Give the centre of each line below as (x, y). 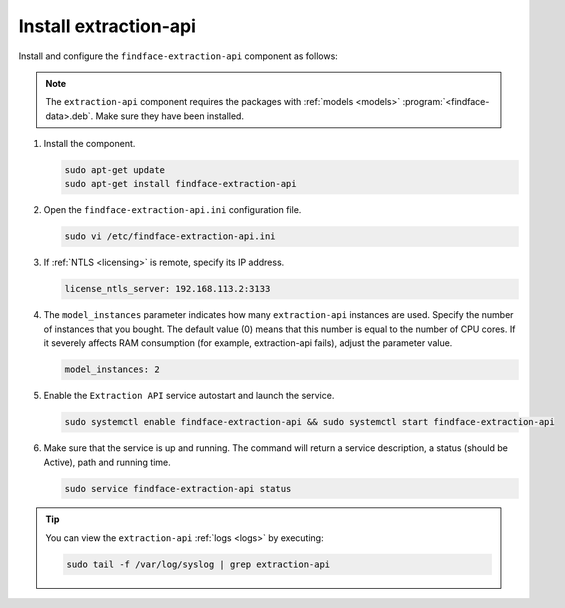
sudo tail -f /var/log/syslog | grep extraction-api (198, 564)
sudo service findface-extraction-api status (178, 488)
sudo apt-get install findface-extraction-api (180, 184)
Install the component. (89, 144)
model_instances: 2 (112, 369)
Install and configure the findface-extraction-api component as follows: (178, 56)
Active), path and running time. (107, 462)
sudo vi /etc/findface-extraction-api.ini (170, 236)
